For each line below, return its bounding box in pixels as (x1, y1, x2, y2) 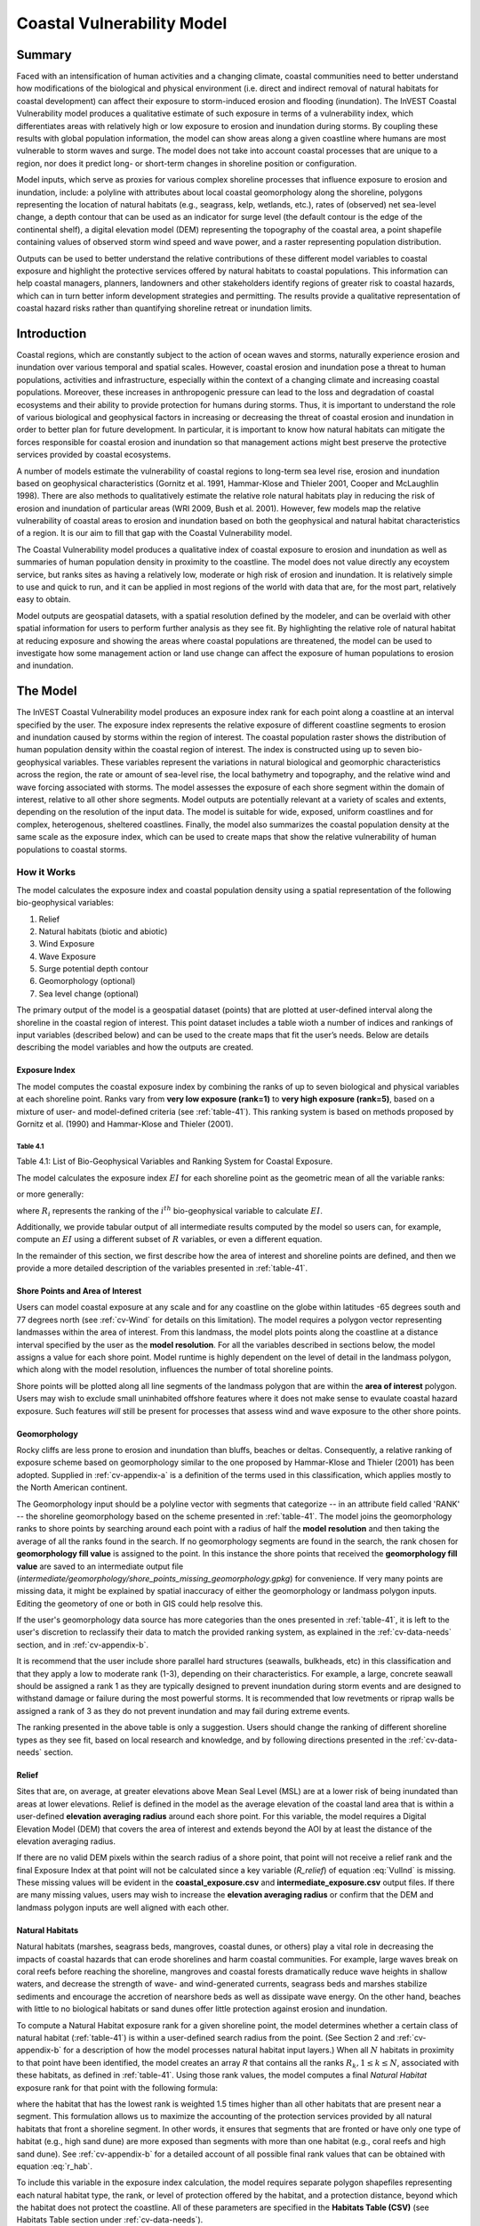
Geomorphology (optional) (38, 976, 136, 987)
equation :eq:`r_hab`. (16, 2160, 93, 2172)
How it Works (16, 866, 76, 879)
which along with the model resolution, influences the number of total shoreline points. (16, 1364, 333, 1375)
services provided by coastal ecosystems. (16, 450, 172, 460)
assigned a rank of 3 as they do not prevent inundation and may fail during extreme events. (16, 1705, 350, 1716)
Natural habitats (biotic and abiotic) (38, 926, 168, 937)
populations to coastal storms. (16, 844, 128, 855)
